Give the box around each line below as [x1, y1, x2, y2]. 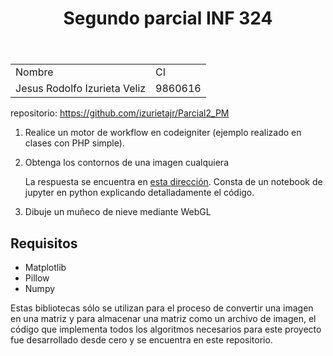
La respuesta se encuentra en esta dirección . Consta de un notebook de [24, 176, 323, 188]
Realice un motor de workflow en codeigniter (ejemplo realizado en [24, 127, 302, 139]
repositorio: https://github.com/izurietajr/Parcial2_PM [10, 107, 230, 119]
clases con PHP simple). [24, 137, 125, 149]
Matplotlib [24, 262, 67, 273]
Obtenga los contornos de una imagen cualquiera [24, 157, 229, 169]
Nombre [15, 65, 54, 79]
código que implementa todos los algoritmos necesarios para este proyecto [10, 323, 322, 335]
